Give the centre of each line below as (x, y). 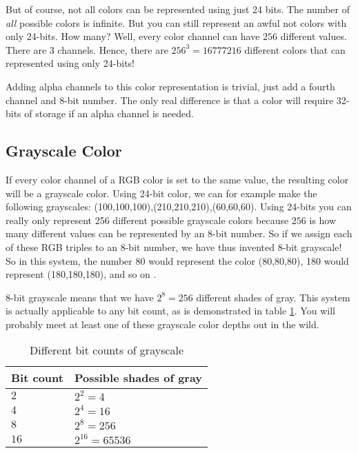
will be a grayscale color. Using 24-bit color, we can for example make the (161, 193)
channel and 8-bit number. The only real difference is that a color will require (170, 100)
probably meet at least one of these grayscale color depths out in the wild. (162, 324)
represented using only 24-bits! (70, 63)
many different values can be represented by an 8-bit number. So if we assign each (179, 233)
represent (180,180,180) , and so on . (81, 274)
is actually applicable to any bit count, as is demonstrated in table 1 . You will (170, 311)
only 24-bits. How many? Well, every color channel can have (133, 36)
